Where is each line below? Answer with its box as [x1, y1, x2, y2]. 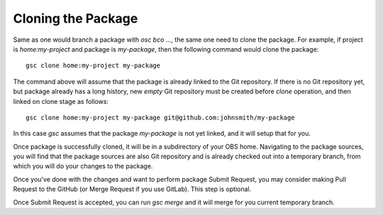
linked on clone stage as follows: [13, 97, 109, 105]
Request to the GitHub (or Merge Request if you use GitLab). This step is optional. [13, 185, 252, 194]
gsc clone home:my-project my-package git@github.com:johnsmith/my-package [26, 113, 295, 122]
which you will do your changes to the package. [13, 162, 153, 170]
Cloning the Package [13, 11, 138, 26]
